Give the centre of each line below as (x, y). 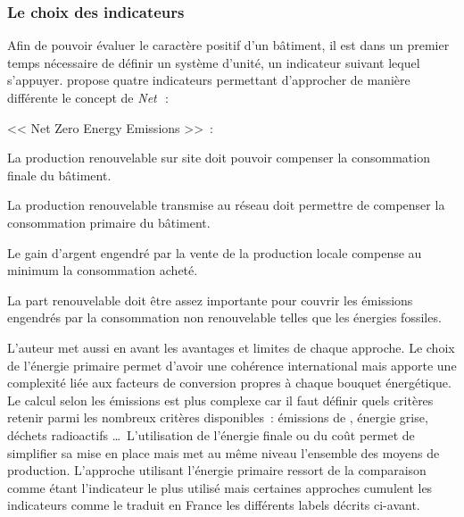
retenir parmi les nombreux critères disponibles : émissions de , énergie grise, (218, 417)
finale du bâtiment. (59, 175)
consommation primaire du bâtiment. (109, 222)
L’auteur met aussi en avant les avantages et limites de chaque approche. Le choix (231, 347)
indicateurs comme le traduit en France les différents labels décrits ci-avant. (214, 505)
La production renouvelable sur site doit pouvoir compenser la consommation (219, 158)
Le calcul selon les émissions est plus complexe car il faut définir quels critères (220, 400)
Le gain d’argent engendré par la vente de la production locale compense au (215, 252)
